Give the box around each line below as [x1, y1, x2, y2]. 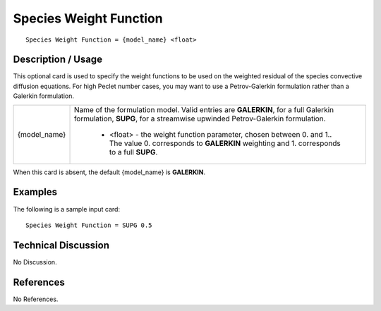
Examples [13, 186, 58, 198]
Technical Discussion [13, 239, 109, 251]
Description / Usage [13, 54, 102, 66]
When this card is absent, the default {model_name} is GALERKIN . [13, 168, 206, 176]
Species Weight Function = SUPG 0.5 [25, 221, 152, 229]
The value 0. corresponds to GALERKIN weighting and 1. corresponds [109, 138, 341, 148]
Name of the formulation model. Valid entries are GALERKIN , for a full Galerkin [73, 104, 334, 114]
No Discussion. [13, 257, 57, 266]
